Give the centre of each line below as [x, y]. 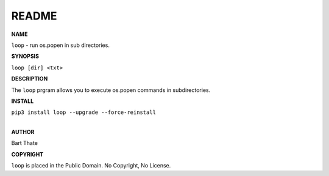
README [34, 16]
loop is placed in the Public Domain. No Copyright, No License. [91, 166]
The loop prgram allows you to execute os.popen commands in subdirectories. [111, 90]
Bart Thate [24, 143]
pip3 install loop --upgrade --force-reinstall [84, 112]
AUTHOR [23, 132]
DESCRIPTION [30, 79]
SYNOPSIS [25, 56]
